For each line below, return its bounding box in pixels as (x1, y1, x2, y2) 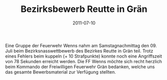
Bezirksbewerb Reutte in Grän (20, 3, 147, 15)
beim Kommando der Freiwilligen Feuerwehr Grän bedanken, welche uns (5, 64, 155, 70)
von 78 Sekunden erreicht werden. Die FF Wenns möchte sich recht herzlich (5, 58, 162, 64)
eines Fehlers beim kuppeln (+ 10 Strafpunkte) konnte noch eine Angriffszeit (5, 53, 162, 59)
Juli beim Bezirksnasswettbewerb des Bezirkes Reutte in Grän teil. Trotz (5, 48, 153, 54)
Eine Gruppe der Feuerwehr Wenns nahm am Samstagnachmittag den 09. (5, 42, 157, 48)
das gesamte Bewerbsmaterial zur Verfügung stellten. (5, 69, 116, 75)
